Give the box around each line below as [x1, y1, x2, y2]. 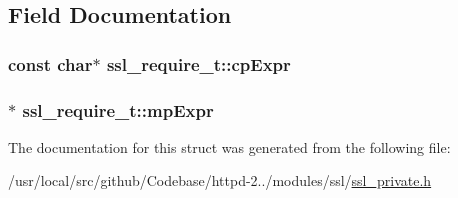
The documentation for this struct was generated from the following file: [8, 136, 451, 157]
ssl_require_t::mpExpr [22, 97, 214, 122]
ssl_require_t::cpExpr [106, 51, 291, 76]
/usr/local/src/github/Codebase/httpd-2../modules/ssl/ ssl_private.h [8, 170, 432, 191]
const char [8, 51, 93, 76]
